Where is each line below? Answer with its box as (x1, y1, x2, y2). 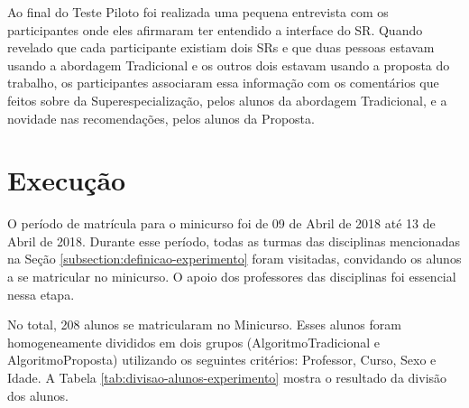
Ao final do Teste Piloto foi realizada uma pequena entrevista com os (7, 3, 389, 21)
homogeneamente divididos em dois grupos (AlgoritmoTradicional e (7, 332, 380, 351)
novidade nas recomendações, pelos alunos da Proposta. (7, 108, 315, 127)
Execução (7, 162, 126, 199)
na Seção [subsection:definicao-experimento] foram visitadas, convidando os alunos (7, 249, 462, 268)
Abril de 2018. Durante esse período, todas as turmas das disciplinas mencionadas (7, 231, 460, 250)
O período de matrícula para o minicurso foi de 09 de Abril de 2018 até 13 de (7, 214, 436, 233)
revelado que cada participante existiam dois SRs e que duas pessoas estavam (7, 38, 435, 57)
